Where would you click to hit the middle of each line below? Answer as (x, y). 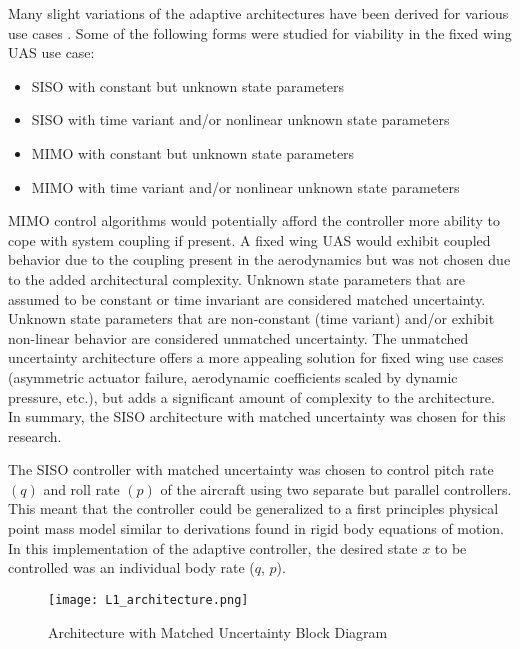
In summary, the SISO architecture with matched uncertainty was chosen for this (257, 416)
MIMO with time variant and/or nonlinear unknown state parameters (245, 186)
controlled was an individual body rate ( (131, 567)
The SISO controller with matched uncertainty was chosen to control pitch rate (251, 469)
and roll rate (81, 488)
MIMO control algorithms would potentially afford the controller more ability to (254, 220)
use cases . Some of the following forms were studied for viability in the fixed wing (260, 32)
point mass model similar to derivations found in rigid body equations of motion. (256, 528)
